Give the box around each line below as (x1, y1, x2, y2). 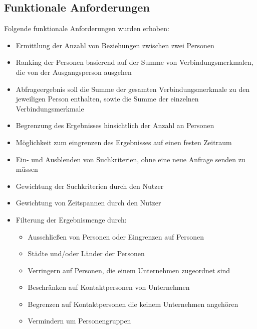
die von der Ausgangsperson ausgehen (16, 66, 132, 77)
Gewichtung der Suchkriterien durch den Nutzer (16, 180, 164, 191)
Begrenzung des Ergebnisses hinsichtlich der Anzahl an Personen (16, 120, 214, 131)
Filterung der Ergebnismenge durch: (16, 214, 127, 225)
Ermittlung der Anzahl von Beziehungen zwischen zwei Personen (16, 40, 214, 50)
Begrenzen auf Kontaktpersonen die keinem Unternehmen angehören (28, 298, 238, 309)
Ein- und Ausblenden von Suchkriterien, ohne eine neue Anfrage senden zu (16, 154, 245, 164)
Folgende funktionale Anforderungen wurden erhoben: (4, 23, 169, 34)
